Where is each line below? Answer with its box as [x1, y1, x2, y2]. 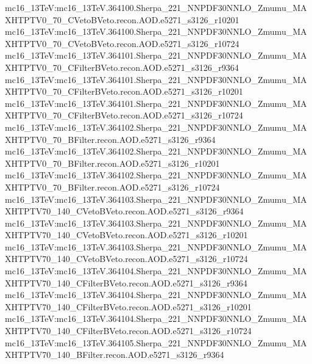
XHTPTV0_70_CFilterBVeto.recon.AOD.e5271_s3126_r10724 [5, 109, 243, 122]
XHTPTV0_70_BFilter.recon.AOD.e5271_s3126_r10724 [5, 180, 220, 193]
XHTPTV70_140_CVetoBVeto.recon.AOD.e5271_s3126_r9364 [5, 205, 244, 217]
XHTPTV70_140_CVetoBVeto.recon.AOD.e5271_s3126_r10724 [5, 252, 248, 265]
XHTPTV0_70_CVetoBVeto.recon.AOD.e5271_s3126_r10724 [5, 37, 239, 49]
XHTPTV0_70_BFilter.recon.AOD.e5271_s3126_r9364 [5, 133, 216, 145]
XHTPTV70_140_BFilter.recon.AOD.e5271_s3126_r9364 [5, 348, 224, 361]
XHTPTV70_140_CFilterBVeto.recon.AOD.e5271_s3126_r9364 [5, 276, 247, 289]
